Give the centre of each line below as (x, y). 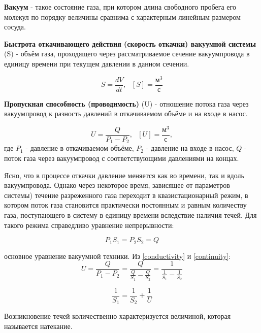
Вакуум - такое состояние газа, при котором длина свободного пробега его (120, 7)
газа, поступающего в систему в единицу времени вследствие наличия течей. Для (130, 215)
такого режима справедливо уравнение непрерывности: (89, 225)
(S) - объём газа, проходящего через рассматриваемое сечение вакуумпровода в (127, 54)
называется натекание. (38, 326)
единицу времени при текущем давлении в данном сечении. (97, 63)
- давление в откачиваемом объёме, (80, 148)
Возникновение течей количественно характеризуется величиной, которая (118, 316)
